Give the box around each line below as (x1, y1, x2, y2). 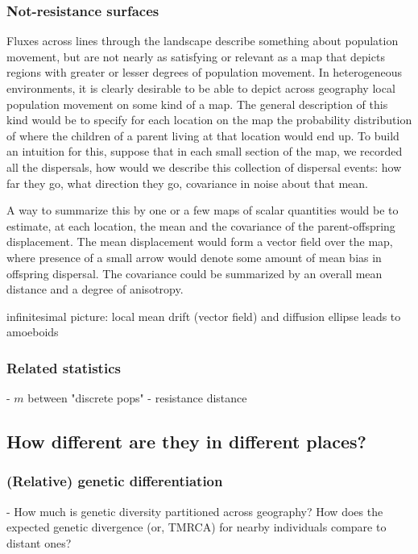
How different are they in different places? (6, 429, 366, 454)
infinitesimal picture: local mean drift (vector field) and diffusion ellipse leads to (6, 307, 401, 324)
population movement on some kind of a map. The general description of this (6, 95, 388, 112)
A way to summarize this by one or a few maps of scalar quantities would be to (6, 202, 399, 219)
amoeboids (6, 323, 59, 340)
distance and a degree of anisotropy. (6, 281, 184, 298)
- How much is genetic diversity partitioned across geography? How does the (6, 502, 383, 519)
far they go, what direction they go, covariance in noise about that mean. (6, 174, 368, 191)
